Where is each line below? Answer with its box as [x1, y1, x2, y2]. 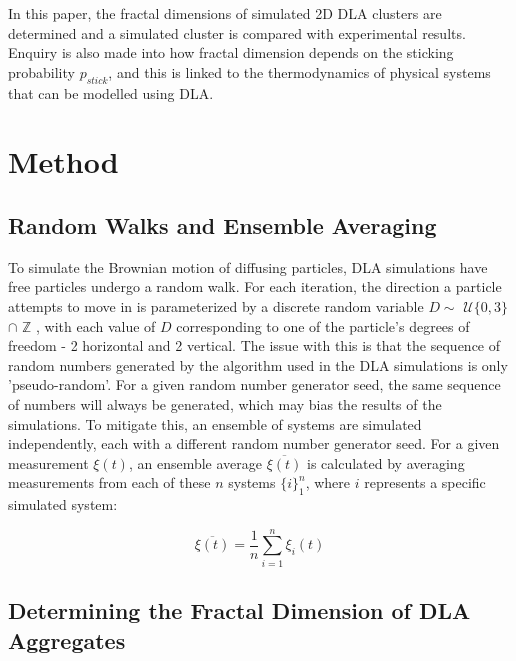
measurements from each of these [8, 472, 211, 493]
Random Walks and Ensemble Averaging [8, 209, 437, 240]
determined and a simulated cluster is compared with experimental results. [8, 22, 466, 43]
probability [8, 61, 75, 82]
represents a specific [364, 472, 486, 493]
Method [8, 141, 119, 182]
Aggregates [8, 624, 126, 655]
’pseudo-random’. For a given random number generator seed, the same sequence [8, 374, 501, 395]
